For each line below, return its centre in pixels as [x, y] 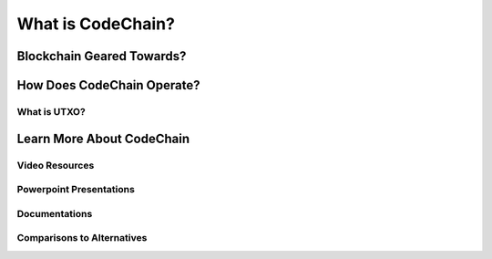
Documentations [55, 213]
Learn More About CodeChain [103, 138]
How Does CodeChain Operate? [108, 85]
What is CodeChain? [96, 24]
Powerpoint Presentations [76, 190]
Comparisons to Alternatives [82, 238]
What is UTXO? [51, 111]
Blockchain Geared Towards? [102, 56]
